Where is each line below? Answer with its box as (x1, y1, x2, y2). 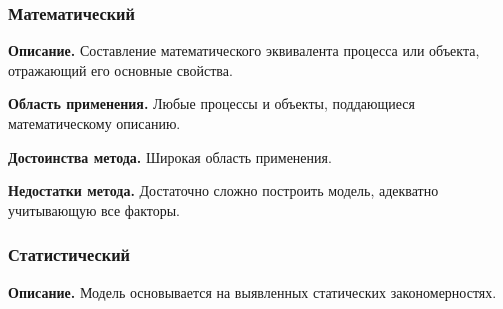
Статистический (8, 242, 131, 267)
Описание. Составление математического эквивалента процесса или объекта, (8, 40, 480, 61)
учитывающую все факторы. (8, 199, 180, 220)
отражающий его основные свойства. (8, 59, 233, 80)
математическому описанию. (8, 113, 181, 133)
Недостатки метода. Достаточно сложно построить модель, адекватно (8, 180, 439, 201)
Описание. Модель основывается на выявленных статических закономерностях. (8, 281, 497, 302)
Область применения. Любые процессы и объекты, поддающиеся (8, 93, 416, 114)
